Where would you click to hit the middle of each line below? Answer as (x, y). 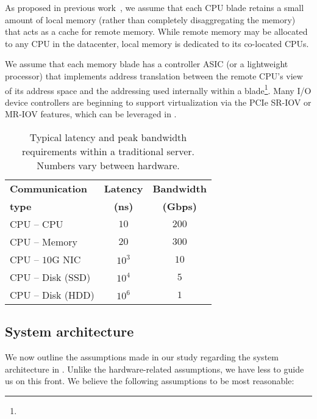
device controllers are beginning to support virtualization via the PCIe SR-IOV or (158, 102)
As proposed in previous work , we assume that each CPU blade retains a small (155, 7)
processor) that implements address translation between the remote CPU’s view (154, 75)
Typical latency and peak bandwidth (108, 137)
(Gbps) (180, 206)
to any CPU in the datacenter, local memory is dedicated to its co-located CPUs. (157, 43)
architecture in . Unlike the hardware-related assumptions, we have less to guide (155, 369)
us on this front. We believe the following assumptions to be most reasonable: (150, 381)
